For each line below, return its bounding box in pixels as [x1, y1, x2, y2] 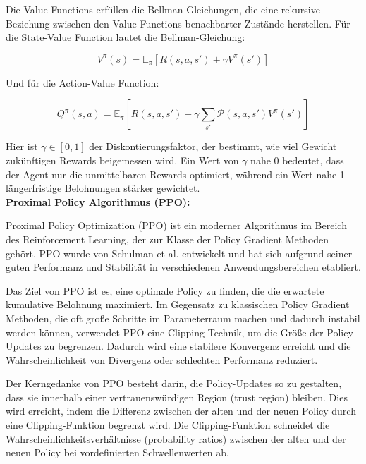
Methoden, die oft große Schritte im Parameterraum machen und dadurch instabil [6, 310, 360, 325]
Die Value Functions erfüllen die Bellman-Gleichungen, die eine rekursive [6, 2, 320, 16]
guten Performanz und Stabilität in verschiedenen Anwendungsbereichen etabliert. [6, 260, 361, 274]
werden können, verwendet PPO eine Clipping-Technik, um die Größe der [6, 324, 324, 339]
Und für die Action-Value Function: [6, 75, 159, 90]
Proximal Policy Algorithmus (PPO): [6, 194, 190, 209]
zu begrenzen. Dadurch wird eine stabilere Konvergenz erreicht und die [44, 338, 351, 353]
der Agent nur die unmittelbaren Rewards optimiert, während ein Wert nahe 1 [6, 166, 345, 181]
